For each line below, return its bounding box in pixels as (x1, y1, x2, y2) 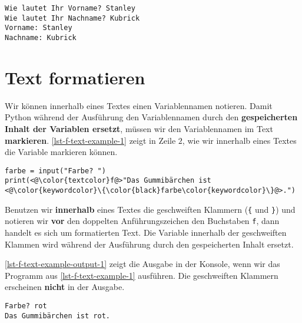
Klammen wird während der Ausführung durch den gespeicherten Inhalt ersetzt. (5, 238, 294, 250)
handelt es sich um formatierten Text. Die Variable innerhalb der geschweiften (5, 226, 287, 238)
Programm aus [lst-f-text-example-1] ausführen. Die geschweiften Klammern (5, 269, 278, 281)
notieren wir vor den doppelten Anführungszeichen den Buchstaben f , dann (5, 215, 280, 227)
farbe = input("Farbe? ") (5, 166, 106, 175)
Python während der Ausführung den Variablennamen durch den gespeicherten (5, 111, 298, 123)
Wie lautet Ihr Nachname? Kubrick (5, 14, 140, 22)
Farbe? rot (5, 301, 47, 310)
